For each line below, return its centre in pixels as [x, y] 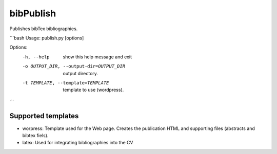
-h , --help [36, 57]
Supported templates [44, 116]
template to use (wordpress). [93, 90]
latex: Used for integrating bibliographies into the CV [78, 143]
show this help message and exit [97, 57]
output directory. [81, 73]
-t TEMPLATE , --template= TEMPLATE [66, 83]
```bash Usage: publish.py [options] [47, 38]
